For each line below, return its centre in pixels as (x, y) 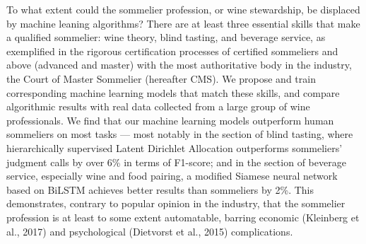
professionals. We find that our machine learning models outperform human (170, 120)
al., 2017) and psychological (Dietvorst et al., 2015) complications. (150, 231)
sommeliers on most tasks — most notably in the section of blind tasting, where (180, 134)
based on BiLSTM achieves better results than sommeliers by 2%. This (160, 189)
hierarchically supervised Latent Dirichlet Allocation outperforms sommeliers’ (175, 147)
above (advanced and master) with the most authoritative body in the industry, (179, 65)
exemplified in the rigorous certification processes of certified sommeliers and (172, 51)
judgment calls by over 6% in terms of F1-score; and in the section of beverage (176, 162)
